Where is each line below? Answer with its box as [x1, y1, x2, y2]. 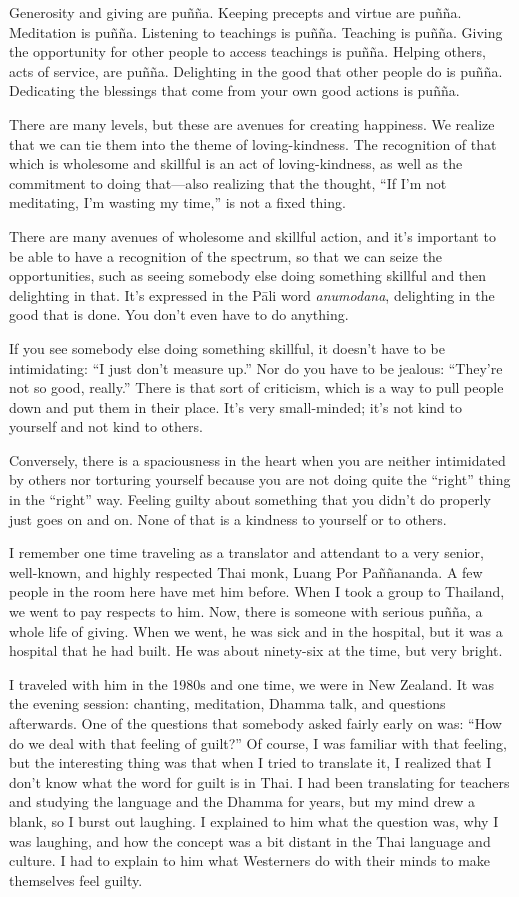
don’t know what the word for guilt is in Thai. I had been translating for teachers [9, 771, 510, 792]
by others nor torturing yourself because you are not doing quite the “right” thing [9, 469, 511, 490]
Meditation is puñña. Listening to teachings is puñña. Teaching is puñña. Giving [9, 21, 503, 42]
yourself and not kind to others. [9, 416, 203, 437]
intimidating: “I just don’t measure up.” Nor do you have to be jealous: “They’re [9, 357, 503, 378]
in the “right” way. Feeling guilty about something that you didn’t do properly [9, 489, 491, 510]
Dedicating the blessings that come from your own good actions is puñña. [9, 80, 460, 101]
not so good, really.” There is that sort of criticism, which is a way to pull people [9, 377, 504, 398]
